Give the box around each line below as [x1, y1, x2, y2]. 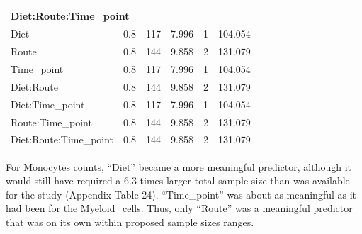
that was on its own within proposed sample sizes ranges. [6, 214, 254, 229]
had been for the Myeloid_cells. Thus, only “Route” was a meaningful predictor [6, 201, 353, 216]
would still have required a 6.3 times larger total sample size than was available [6, 173, 350, 188]
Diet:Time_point [11, 96, 85, 111]
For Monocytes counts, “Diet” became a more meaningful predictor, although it [6, 159, 351, 174]
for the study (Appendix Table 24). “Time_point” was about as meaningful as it [6, 186, 357, 201]
